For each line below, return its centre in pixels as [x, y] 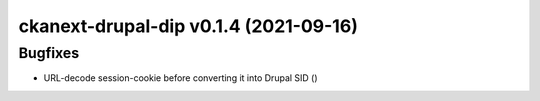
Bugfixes [49, 53]
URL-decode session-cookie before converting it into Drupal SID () [181, 78]
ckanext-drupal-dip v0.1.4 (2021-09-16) [188, 26]
